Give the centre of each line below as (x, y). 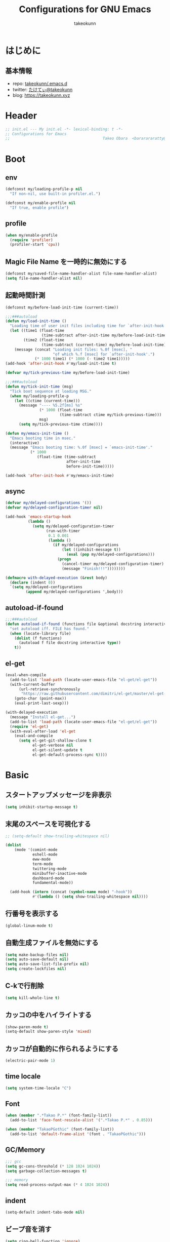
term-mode (42, 864)
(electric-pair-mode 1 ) (30, 1061)
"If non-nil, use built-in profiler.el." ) (55, 194)
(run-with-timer (63, 531)
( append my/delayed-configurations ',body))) (74, 592)
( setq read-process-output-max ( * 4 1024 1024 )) (57, 1185)
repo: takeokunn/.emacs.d (40, 83)
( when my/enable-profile (31, 235)
